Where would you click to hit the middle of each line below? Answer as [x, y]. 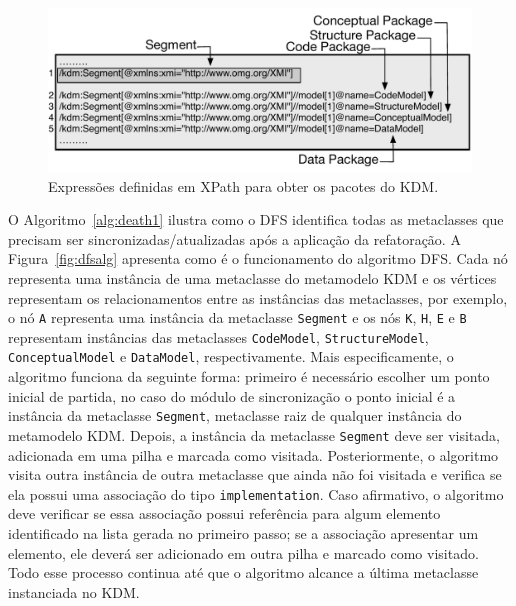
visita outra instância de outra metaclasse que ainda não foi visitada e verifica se [255, 474]
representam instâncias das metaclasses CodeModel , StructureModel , [218, 336]
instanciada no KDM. [74, 591]
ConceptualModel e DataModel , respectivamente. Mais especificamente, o [231, 356]
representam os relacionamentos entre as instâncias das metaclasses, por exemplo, [258, 297]
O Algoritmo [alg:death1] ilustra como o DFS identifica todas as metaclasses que [256, 219]
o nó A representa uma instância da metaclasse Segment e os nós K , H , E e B [237, 317]
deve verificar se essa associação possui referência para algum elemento [224, 513]
